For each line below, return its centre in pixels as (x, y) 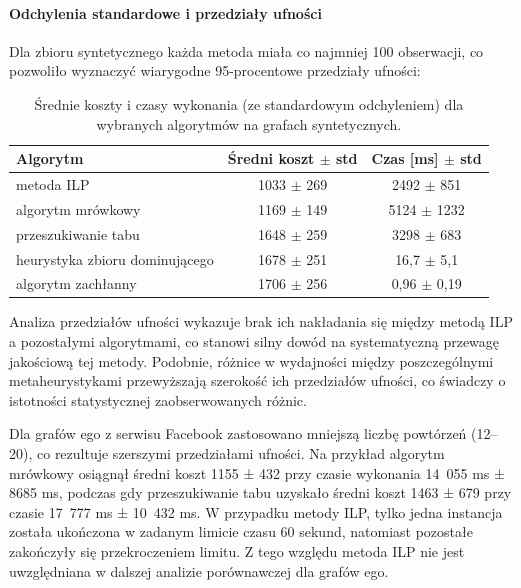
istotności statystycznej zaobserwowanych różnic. (158, 399)
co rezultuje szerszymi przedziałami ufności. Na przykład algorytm (240, 453)
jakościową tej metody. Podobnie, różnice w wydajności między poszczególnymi (251, 360)
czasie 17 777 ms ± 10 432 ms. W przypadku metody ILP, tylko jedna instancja (256, 511)
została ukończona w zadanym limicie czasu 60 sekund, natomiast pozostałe (241, 531)
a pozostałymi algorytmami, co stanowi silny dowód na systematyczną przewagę (254, 341)
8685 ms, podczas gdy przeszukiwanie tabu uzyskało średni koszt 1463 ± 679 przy (260, 492)
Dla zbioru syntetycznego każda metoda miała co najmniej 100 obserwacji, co (246, 50)
